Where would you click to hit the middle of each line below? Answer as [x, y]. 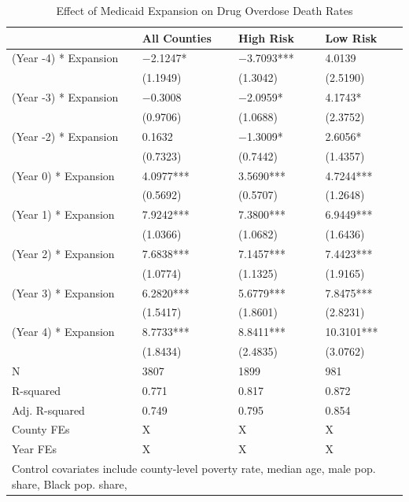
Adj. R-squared [48, 410]
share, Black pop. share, [70, 484]
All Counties [177, 37]
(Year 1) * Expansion [63, 214]
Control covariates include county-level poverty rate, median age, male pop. [194, 469]
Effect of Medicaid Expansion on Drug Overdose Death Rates [204, 10]
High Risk [266, 37]
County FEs [41, 429]
